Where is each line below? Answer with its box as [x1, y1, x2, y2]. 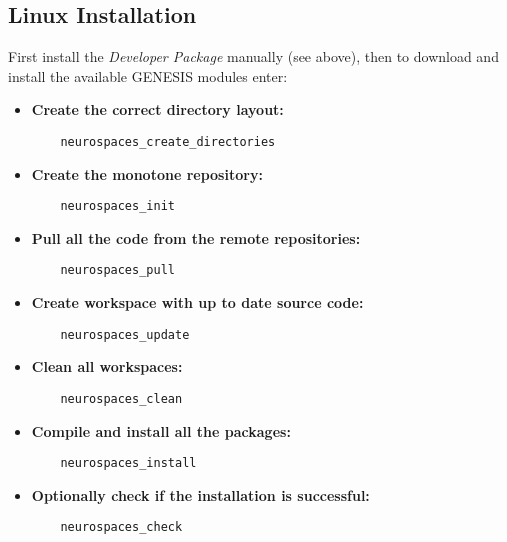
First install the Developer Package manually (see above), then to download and [8, 46, 499, 67]
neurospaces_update [60, 327, 190, 342]
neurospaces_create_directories [60, 134, 276, 149]
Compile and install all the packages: [31, 420, 291, 441]
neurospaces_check [60, 520, 183, 535]
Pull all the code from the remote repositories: [31, 227, 361, 248]
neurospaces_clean [60, 391, 183, 406]
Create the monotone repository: [31, 163, 263, 184]
